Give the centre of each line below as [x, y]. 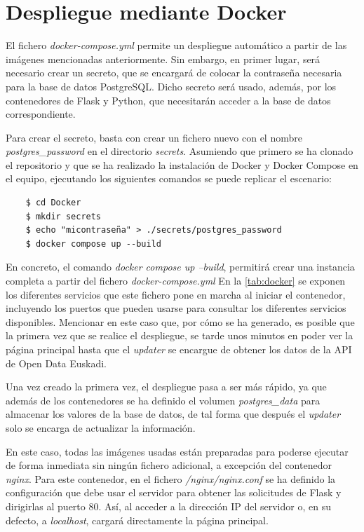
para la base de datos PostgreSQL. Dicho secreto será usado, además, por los [171, 86]
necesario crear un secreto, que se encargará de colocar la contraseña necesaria [174, 73]
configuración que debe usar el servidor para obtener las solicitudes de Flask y [174, 492]
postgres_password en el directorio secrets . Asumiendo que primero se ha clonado [180, 151]
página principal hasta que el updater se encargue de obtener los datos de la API [179, 349]
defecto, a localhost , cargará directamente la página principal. [137, 520]
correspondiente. [41, 114]
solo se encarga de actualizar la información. [101, 427]
